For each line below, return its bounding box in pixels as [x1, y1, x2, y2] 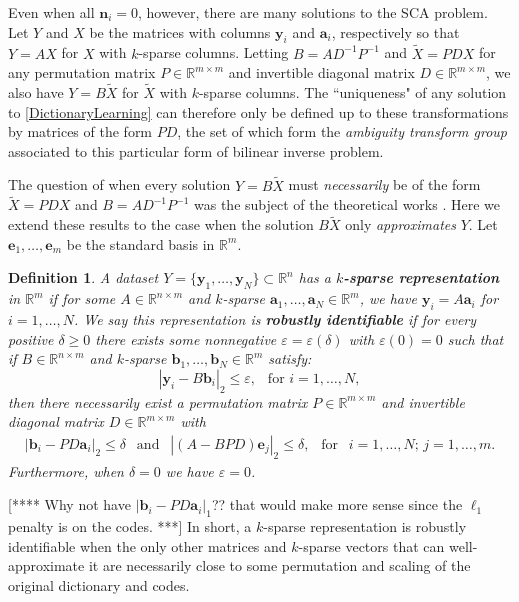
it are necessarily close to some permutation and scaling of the [88, 555, 471, 576]
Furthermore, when [8, 460, 124, 481]
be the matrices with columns [89, 21, 271, 42]
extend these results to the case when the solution [8, 214, 314, 235]
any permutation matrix [8, 62, 156, 83]
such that [447, 328, 504, 349]
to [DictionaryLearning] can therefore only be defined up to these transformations [8, 101, 509, 122]
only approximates [345, 214, 456, 235]
